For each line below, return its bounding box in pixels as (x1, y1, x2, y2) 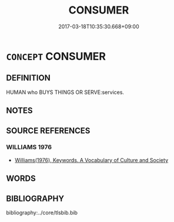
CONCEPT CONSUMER (6, 49, 106, 63)
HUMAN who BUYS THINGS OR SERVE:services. (6, 89, 125, 96)
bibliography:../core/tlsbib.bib (6, 209, 78, 216)
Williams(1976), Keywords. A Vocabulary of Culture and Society (14, 156, 169, 163)
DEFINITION (6, 73, 51, 83)
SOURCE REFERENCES (6, 126, 91, 136)
